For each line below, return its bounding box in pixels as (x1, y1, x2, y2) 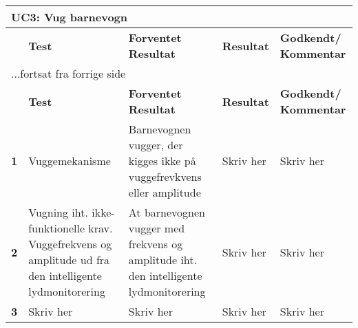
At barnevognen (128, 204, 205, 220)
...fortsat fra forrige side (11, 65, 126, 81)
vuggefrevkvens (128, 168, 202, 184)
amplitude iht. (128, 252, 197, 267)
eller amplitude (128, 184, 201, 200)
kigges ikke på (128, 153, 196, 168)
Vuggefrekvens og (28, 236, 112, 252)
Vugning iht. (28, 204, 88, 220)
